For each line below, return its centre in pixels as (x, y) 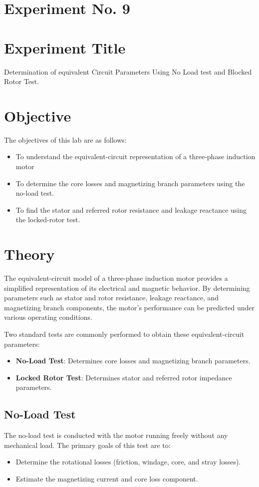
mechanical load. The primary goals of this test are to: (87, 445)
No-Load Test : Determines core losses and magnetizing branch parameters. (133, 361)
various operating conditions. (48, 317)
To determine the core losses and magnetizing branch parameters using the (130, 183)
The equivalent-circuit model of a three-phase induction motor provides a (116, 278)
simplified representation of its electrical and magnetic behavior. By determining (127, 288)
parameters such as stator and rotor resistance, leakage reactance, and (112, 298)
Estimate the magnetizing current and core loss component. (107, 479)
